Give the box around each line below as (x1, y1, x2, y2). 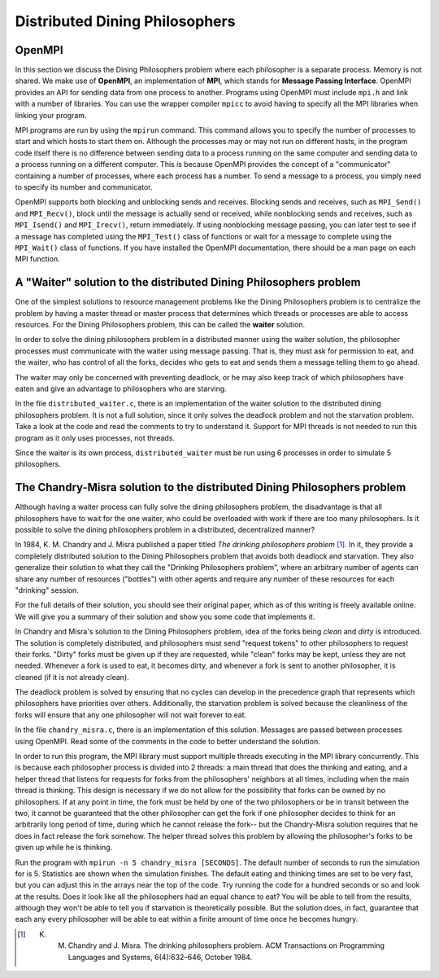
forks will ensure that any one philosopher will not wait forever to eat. (15, 709, 247, 720)
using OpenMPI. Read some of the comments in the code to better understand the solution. (15, 736, 320, 746)
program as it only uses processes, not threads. (15, 432, 175, 443)
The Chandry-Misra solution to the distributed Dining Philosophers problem (15, 480, 406, 494)
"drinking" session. (15, 585, 79, 594)
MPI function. (15, 254, 60, 264)
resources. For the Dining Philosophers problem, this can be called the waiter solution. (15, 320, 305, 329)
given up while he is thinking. (15, 843, 113, 853)
